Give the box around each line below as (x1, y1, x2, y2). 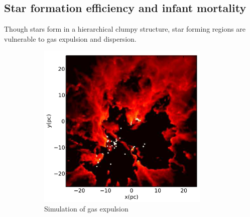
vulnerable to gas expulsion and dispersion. (4, 33, 137, 44)
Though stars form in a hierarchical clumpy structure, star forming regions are (4, 24, 246, 34)
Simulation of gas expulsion (44, 203, 129, 214)
